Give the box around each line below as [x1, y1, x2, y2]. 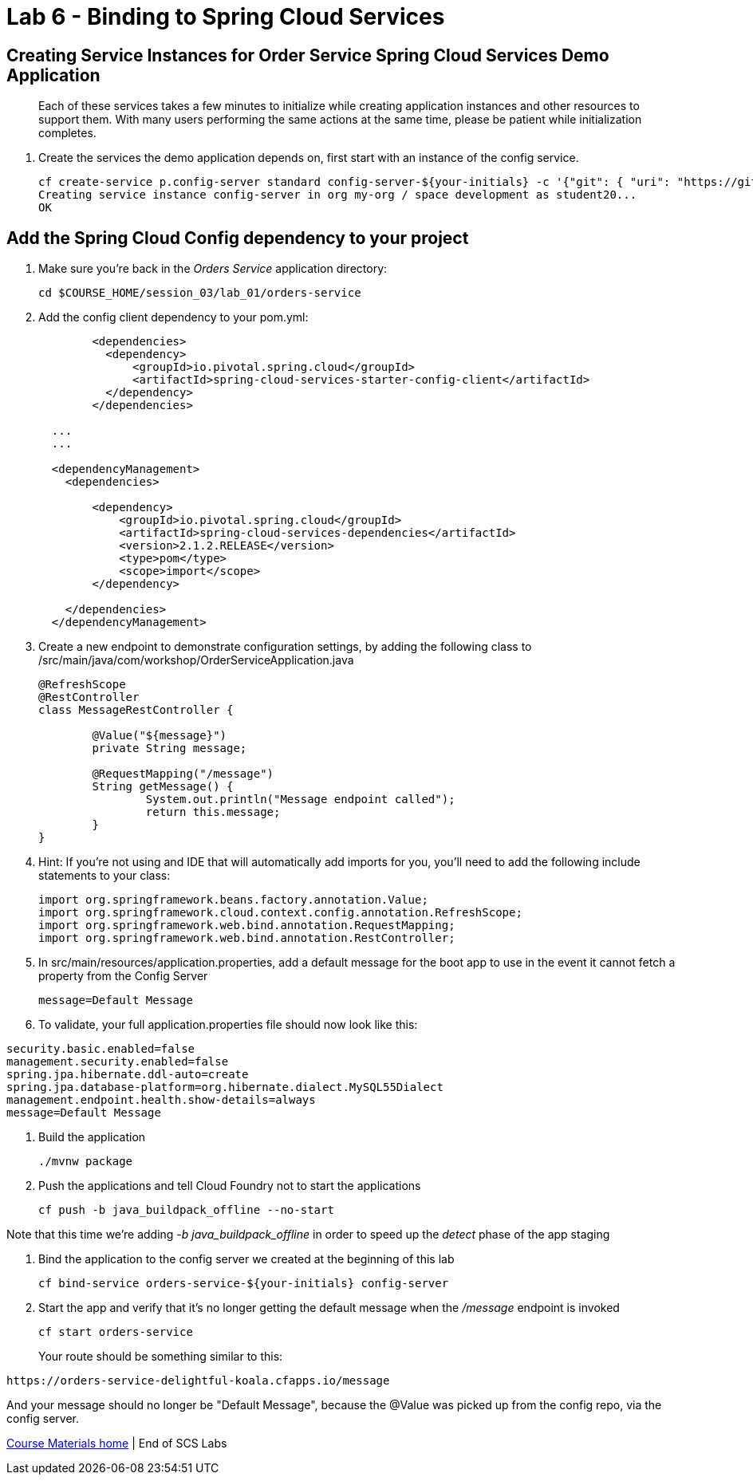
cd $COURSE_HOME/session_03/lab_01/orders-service [38, 286, 361, 300]
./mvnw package [38, 1155, 133, 1168]
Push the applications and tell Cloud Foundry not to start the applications [38, 1179, 421, 1193]
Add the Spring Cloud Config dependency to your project [6, 227, 469, 248]
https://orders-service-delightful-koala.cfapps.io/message [6, 1374, 390, 1388]
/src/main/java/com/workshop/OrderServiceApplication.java [38, 653, 354, 668]
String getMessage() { [92, 780, 234, 794]
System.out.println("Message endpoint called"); [145, 793, 455, 806]
